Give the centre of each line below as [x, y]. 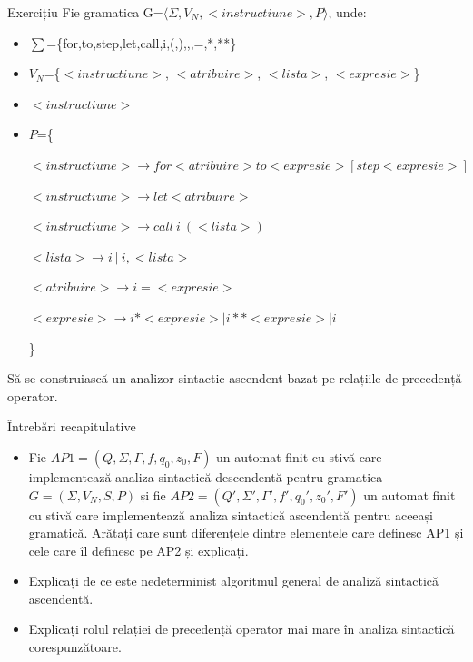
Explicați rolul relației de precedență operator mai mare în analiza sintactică [241, 629]
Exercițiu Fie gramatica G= [85, 12]
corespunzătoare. [75, 647]
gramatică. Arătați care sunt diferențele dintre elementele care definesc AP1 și [246, 533]
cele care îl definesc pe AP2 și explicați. [138, 550]
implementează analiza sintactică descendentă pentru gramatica [206, 476]
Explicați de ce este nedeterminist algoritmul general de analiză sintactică [234, 581]
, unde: [347, 12]
